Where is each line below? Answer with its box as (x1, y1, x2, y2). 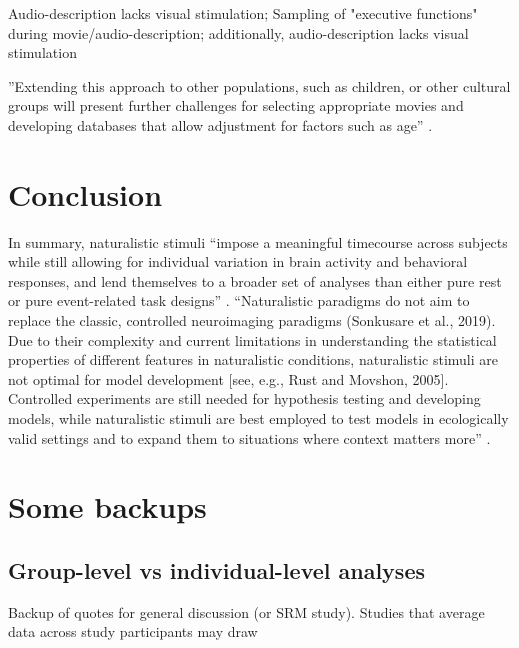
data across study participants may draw (8, 621, 258, 642)
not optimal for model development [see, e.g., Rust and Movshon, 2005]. (8, 368, 449, 389)
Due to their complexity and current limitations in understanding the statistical (8, 329, 497, 350)
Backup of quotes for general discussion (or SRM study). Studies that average (8, 601, 485, 622)
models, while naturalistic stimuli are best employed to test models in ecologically (8, 408, 509, 429)
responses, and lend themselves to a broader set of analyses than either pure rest (8, 270, 502, 291)
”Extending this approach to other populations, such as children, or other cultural (8, 75, 511, 96)
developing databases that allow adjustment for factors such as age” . (8, 114, 433, 135)
